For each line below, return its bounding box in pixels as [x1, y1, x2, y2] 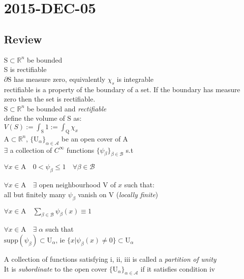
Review [4, 31, 42, 46]
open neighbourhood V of [39, 179, 116, 190]
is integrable [117, 73, 153, 84]
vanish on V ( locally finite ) [78, 189, 158, 199]
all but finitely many [4, 189, 66, 199]
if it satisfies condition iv [140, 263, 215, 274]
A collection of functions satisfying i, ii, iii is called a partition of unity [4, 253, 216, 264]
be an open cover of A [61, 133, 128, 143]
